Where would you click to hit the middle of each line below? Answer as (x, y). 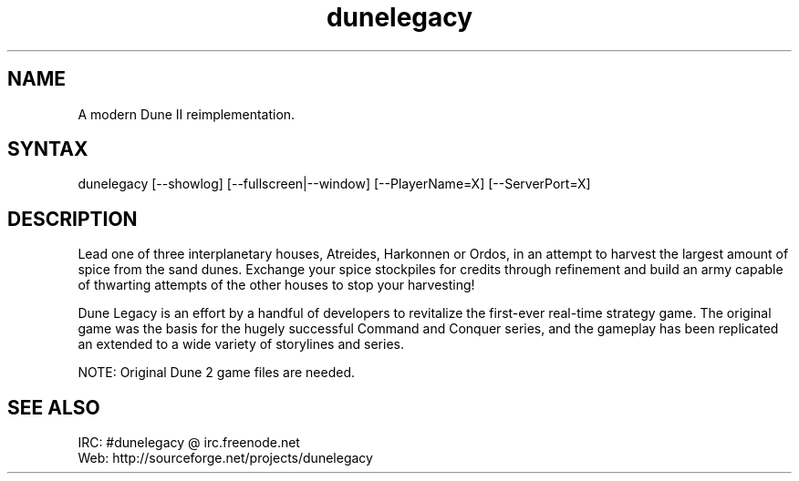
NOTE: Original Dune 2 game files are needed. (217, 373)
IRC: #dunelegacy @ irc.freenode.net (189, 443)
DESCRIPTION (73, 219)
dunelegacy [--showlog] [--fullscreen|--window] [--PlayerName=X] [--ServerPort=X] (334, 184)
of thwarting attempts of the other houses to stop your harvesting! (276, 285)
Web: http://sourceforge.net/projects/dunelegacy (225, 458)
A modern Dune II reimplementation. (187, 114)
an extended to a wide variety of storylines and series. (241, 344)
